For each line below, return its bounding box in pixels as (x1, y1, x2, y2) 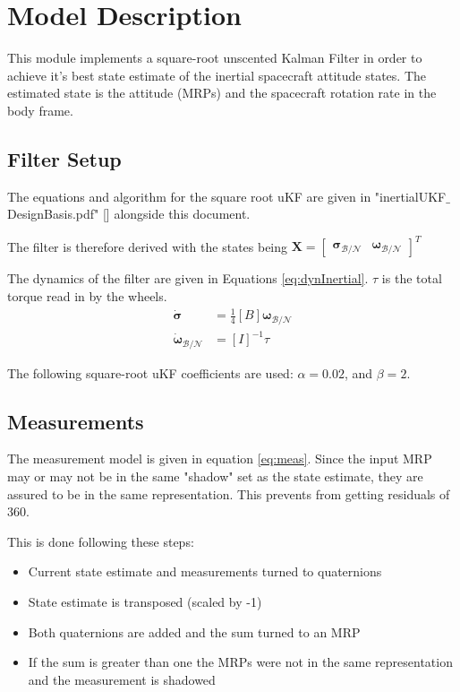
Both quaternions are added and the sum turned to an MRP (28, 622, 361, 641)
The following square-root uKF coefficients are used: (7, 363, 294, 382)
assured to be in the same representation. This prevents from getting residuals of (7, 484, 450, 503)
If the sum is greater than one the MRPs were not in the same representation (28, 653, 453, 671)
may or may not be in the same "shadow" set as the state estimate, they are (7, 466, 423, 485)
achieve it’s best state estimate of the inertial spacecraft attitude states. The (7, 65, 426, 84)
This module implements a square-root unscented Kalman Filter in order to (7, 48, 422, 67)
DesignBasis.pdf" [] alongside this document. (7, 204, 251, 223)
